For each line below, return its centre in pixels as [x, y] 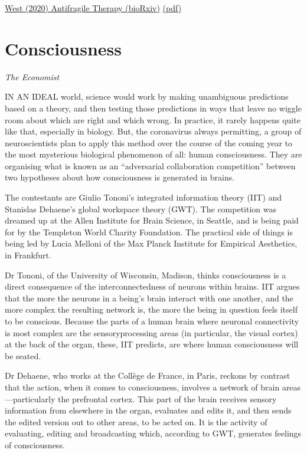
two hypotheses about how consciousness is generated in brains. [120, 177]
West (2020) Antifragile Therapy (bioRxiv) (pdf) [93, 8]
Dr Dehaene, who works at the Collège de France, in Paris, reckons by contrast [148, 375]
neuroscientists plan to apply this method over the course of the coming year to [149, 142]
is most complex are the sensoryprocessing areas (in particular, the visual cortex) [151, 332]
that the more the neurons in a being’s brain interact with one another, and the [149, 298]
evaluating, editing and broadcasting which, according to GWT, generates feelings [153, 433]
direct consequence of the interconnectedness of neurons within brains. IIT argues [152, 286]
